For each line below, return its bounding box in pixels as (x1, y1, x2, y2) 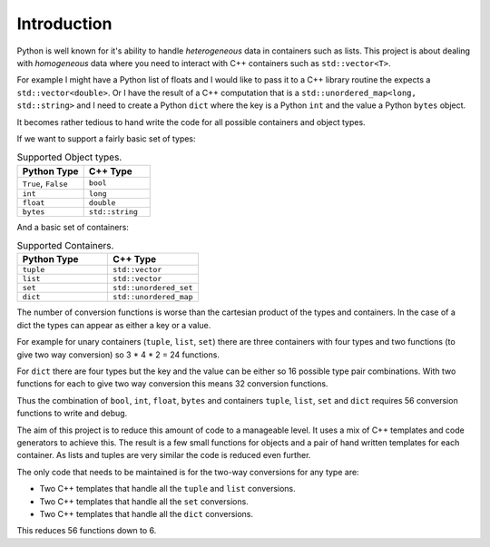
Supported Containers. (16, 239, 114, 252)
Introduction (16, 14, 113, 34)
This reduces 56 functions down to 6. (16, 525, 157, 536)
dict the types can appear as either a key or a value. (16, 319, 211, 330)
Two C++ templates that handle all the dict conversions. (39, 508, 254, 519)
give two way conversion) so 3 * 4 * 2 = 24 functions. (16, 349, 220, 360)
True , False (22, 177, 68, 190)
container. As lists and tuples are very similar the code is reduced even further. (16, 450, 311, 461)
